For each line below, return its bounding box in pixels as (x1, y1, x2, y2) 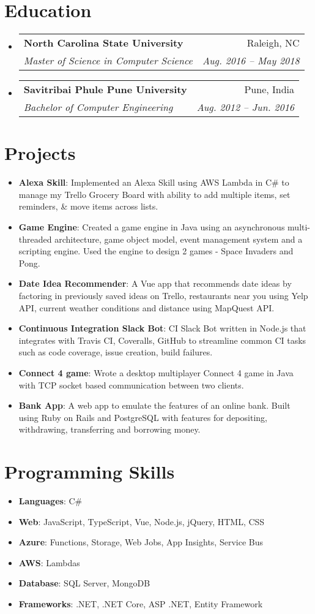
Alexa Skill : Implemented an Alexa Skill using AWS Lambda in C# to (18, 176, 289, 189)
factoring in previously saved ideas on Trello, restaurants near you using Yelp (18, 289, 308, 301)
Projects (4, 140, 76, 165)
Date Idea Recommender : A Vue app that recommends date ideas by (18, 277, 292, 290)
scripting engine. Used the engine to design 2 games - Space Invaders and (18, 244, 294, 257)
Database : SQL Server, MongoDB (18, 577, 150, 589)
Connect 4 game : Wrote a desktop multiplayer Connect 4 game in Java (18, 366, 294, 379)
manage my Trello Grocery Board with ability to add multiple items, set (18, 188, 291, 200)
